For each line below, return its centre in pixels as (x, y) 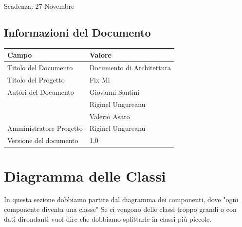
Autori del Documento (41, 92)
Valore (100, 55)
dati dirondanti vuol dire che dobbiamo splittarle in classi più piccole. (108, 218)
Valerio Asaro (110, 116)
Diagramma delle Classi (85, 176)
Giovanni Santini (114, 92)
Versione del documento (43, 140)
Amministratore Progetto (45, 128)
